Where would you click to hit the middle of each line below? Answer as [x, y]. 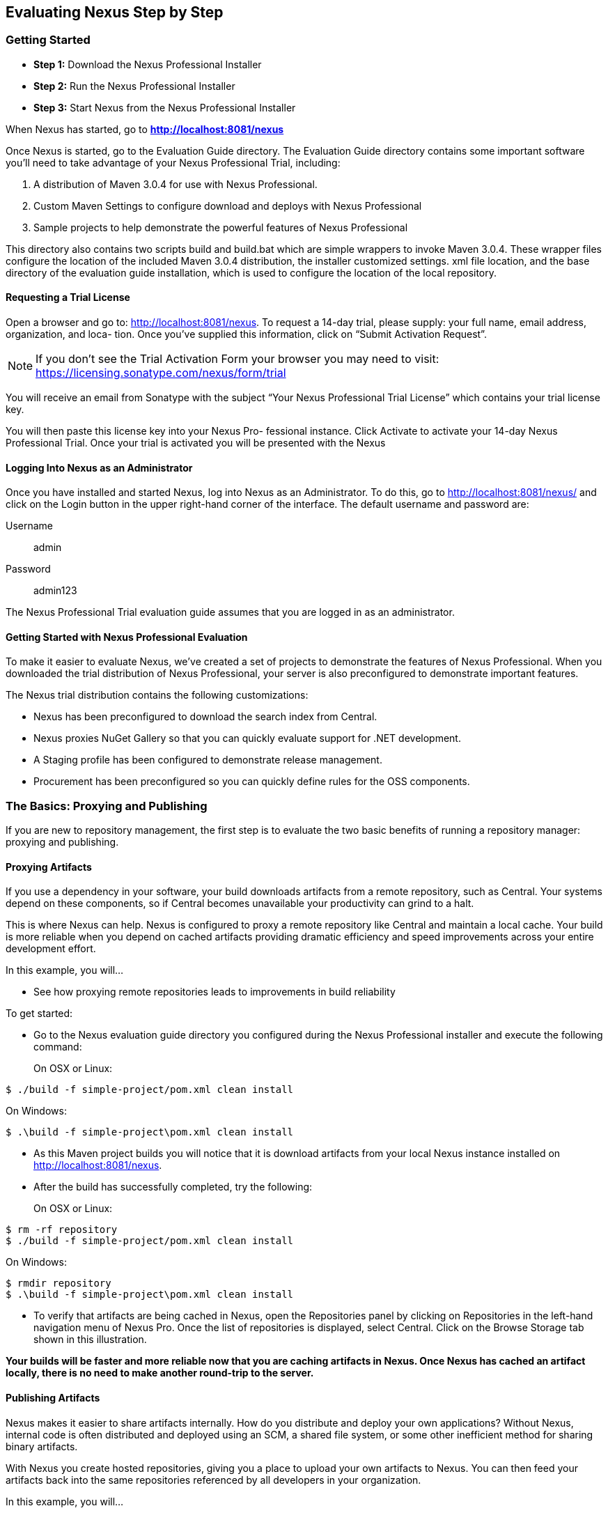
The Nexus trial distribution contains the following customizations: [157, 695]
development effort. [51, 949]
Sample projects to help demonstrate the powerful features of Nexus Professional [221, 227]
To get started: [39, 1014]
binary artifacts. [42, 1446]
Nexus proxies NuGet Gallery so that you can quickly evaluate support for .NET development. [247, 738]
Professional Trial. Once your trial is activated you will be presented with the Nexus [196, 443]
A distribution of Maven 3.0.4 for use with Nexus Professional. [176, 184]
